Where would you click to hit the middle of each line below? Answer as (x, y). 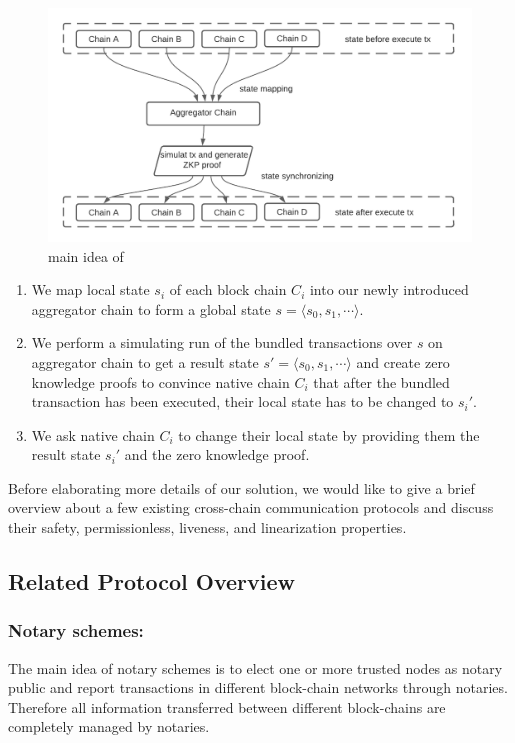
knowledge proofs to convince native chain (160, 381)
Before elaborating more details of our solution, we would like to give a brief (241, 487)
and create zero (403, 361)
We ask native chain (93, 434)
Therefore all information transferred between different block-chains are (227, 706)
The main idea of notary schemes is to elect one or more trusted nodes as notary (255, 667)
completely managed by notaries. (109, 726)
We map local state (90, 289)
